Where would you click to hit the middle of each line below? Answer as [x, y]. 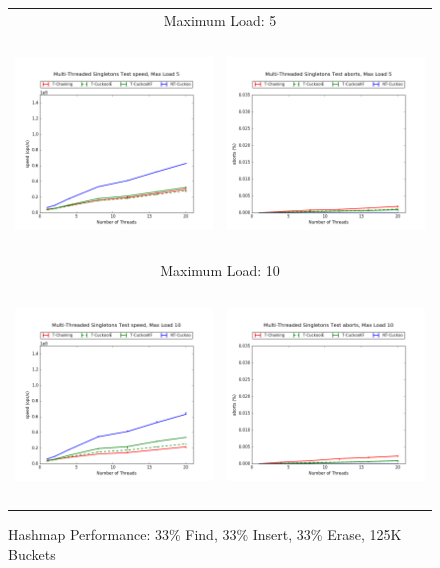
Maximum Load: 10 [220, 270]
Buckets [32, 553]
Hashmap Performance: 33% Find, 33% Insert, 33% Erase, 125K [205, 534]
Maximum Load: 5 [220, 19]
